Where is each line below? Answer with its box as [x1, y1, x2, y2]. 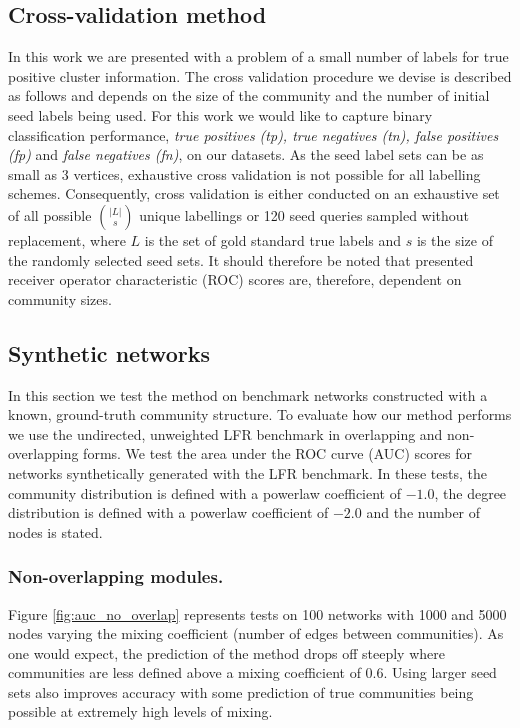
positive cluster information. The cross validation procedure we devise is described [8, 65, 512, 86]
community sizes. [8, 288, 112, 309]
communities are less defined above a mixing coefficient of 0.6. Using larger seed [8, 662, 497, 683]
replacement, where [8, 229, 126, 250]
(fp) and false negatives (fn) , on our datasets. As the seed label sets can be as [8, 144, 484, 165]
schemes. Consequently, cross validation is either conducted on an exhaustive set [8, 183, 500, 204]
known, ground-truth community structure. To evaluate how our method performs [8, 404, 512, 425]
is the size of [416, 229, 493, 250]
